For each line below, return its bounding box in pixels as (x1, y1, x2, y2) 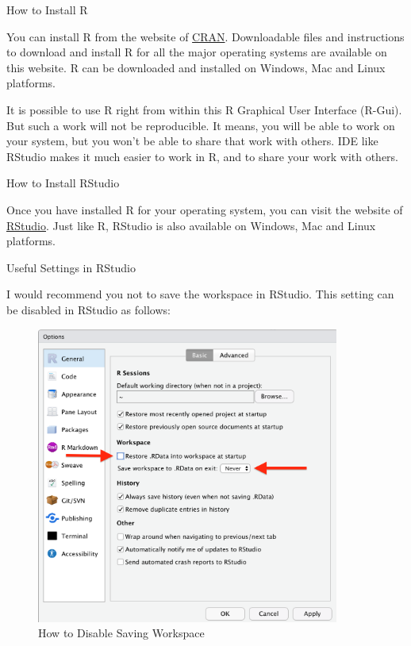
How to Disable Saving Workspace (38, 625, 205, 641)
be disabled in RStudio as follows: (6, 301, 171, 317)
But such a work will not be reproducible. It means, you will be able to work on (6, 117, 395, 133)
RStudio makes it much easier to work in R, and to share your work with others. (6, 148, 399, 164)
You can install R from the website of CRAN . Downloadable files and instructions (6, 28, 405, 44)
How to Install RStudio (6, 175, 120, 191)
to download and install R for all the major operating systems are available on (6, 44, 387, 60)
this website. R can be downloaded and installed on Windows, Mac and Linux (6, 59, 386, 75)
